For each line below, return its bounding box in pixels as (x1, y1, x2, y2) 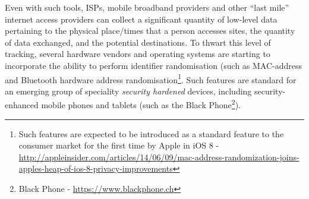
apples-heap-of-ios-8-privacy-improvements (18, 162, 173, 175)
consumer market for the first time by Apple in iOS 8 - (18, 139, 219, 151)
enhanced (5, 99, 39, 111)
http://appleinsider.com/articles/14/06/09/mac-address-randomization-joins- (18, 150, 299, 163)
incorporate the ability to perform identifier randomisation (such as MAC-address (5, 59, 302, 71)
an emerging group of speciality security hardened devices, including (5, 84, 252, 97)
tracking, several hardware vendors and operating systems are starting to (5, 48, 270, 60)
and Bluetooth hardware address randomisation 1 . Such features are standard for (5, 71, 297, 86)
